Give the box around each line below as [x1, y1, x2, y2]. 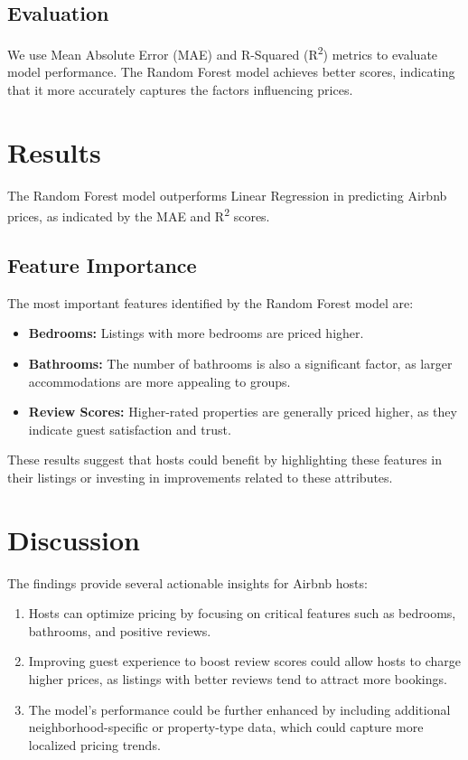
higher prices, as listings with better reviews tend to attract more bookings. [28, 670, 447, 689]
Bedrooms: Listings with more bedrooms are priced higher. [28, 324, 364, 342]
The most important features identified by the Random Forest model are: [7, 293, 414, 312]
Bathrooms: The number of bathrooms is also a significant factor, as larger [28, 354, 453, 372]
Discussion [7, 521, 140, 558]
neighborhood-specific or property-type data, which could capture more [28, 718, 424, 737]
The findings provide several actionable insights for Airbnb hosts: [7, 573, 368, 592]
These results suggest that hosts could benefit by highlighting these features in [7, 450, 443, 469]
